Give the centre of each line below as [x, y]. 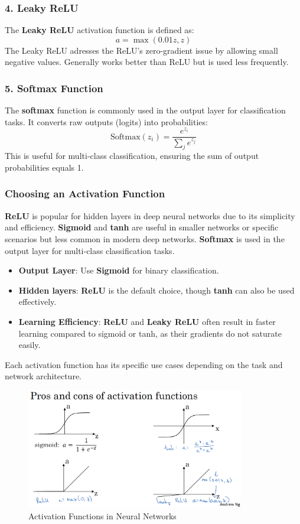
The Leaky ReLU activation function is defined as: [100, 30]
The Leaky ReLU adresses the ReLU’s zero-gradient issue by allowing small [141, 50]
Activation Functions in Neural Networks [102, 515]
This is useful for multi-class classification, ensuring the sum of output [132, 156]
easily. [30, 345]
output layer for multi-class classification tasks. [90, 250]
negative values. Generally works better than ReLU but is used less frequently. [147, 62]
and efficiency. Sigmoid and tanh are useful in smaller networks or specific [142, 227]
